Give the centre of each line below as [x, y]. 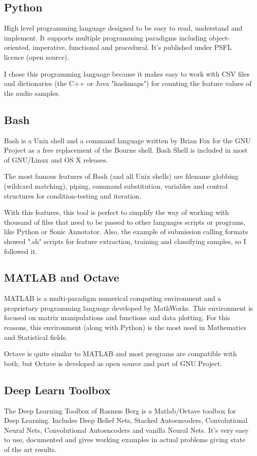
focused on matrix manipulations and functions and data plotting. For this [117, 317]
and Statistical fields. [36, 337]
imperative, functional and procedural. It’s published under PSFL [132, 47]
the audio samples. [32, 93]
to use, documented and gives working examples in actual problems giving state [125, 439]
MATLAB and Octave [62, 277]
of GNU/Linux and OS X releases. [56, 159]
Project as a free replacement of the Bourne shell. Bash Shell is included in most [126, 150]
